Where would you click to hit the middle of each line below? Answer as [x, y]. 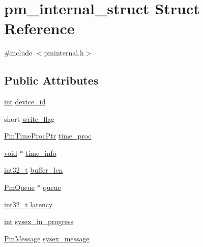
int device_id [25, 102]
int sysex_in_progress [39, 221]
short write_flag [30, 118]
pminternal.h [64, 53]
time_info [41, 153]
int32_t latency [28, 204]
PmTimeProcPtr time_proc [48, 136]
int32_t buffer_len [34, 170]
